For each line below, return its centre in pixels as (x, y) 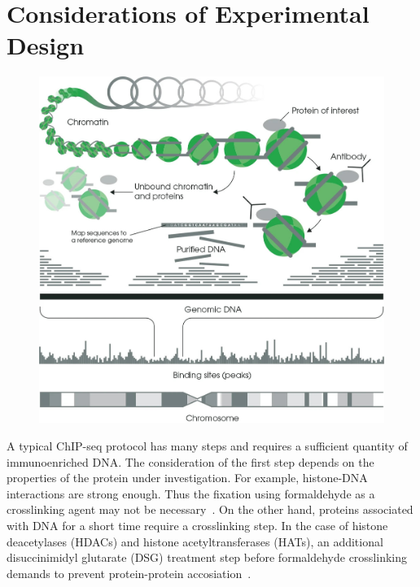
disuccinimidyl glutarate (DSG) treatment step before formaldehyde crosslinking (207, 557)
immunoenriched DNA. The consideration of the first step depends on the (190, 461)
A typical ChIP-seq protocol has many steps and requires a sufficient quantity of (207, 445)
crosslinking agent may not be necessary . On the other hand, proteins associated (210, 509)
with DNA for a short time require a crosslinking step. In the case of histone (197, 525)
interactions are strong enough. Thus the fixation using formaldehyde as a (191, 493)
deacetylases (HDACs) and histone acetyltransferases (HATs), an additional (195, 541)
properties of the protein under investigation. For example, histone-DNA (187, 478)
